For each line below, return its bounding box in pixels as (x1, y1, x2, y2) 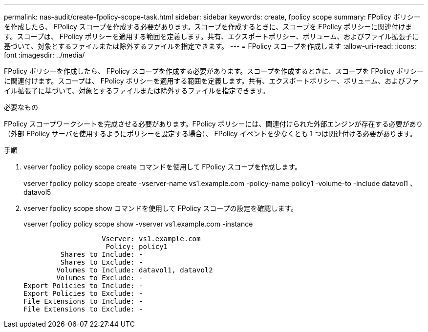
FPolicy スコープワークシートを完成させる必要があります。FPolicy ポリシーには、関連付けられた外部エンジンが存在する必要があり (4, 120, 423, 128)
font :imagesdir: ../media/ (4, 51, 85, 59)
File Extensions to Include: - (23, 297, 143, 305)
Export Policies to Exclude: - (23, 290, 143, 297)
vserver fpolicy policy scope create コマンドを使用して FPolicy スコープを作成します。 (23, 163, 301, 171)
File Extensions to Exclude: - (23, 305, 143, 313)
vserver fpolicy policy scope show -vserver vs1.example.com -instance (23, 220, 253, 228)
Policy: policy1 (106, 243, 168, 250)
